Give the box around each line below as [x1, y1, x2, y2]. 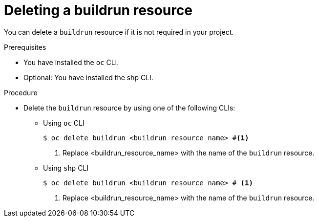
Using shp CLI [43, 163, 89, 172]
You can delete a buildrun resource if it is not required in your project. [4, 27, 234, 36]
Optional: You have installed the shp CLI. [23, 73, 153, 82]
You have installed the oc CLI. [23, 58, 119, 66]
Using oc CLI [43, 118, 85, 127]
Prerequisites [4, 43, 46, 51]
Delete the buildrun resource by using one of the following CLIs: [23, 103, 235, 112]
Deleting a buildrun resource [4, 2, 193, 19]
